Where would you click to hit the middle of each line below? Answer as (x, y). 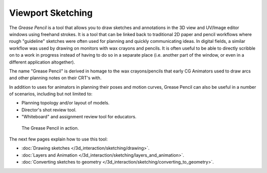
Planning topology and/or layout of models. (66, 103)
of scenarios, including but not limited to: (51, 94)
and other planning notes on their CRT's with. (55, 78)
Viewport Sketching (51, 13)
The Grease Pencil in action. (50, 128)
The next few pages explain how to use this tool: (59, 139)
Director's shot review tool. (49, 110)
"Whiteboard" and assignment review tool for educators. (79, 117)
